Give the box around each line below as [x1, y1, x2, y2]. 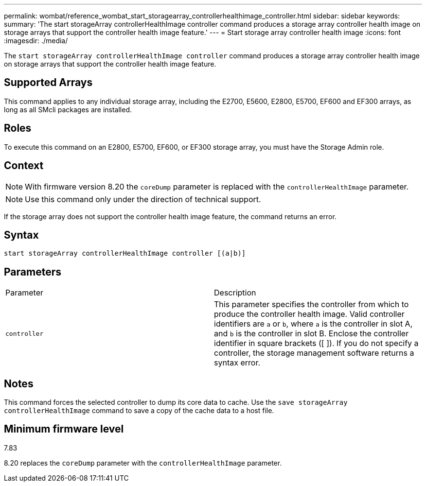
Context [4, 159, 44, 172]
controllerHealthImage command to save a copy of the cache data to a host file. [4, 406, 274, 415]
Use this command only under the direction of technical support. [25, 194, 261, 204]
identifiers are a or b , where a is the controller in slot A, [214, 319, 413, 329]
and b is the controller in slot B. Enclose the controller [214, 329, 409, 339]
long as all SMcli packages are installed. [4, 105, 132, 114]
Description [214, 288, 256, 298]
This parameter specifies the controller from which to [214, 299, 409, 310]
